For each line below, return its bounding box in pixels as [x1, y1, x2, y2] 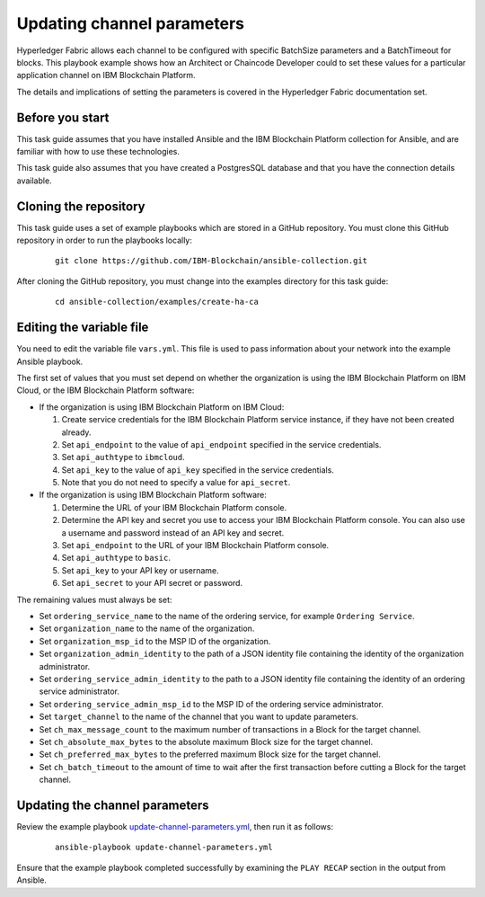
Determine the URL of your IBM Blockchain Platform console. [61, 502, 287, 512]
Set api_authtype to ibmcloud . [61, 452, 186, 463]
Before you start [16, 110, 110, 125]
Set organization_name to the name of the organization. [39, 623, 255, 634]
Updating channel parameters [16, 13, 245, 33]
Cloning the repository [16, 199, 145, 214]
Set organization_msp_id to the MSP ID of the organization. [39, 635, 271, 646]
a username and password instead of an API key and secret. [61, 527, 285, 538]
